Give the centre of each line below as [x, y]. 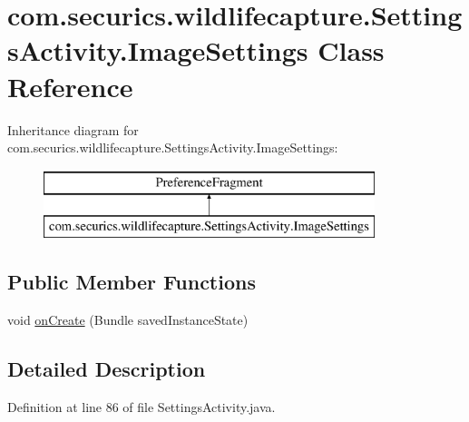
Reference [70, 86]
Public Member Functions [132, 282]
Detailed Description [107, 369]
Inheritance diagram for [73, 129]
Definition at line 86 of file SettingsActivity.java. [142, 406]
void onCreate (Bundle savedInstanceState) [128, 320]
